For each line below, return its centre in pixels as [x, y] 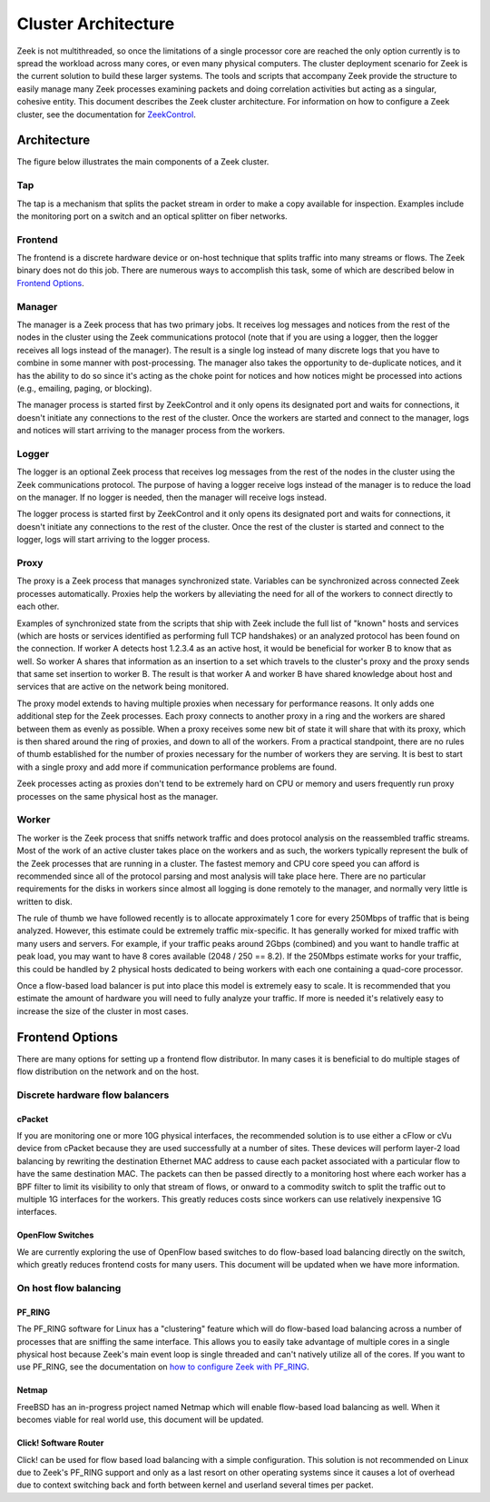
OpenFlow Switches [55, 1235]
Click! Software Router [60, 1443]
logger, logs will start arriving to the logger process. [113, 540]
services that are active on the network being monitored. [122, 687]
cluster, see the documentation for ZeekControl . [107, 114]
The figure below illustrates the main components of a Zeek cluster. [143, 162]
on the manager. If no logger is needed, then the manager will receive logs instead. [171, 497]
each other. [38, 607]
